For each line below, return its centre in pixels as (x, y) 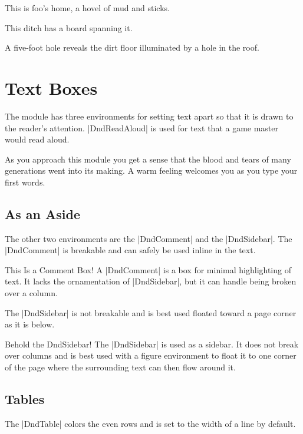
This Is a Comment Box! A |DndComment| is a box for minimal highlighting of (148, 269)
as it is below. (30, 324)
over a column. (31, 293)
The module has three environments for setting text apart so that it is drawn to (149, 116)
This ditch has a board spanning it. (69, 27)
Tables (25, 399)
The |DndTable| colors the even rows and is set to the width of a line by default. (150, 423)
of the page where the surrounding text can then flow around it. (120, 367)
